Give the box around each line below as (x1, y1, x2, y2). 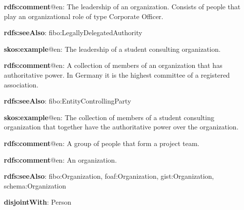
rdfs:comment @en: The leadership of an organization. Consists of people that (4, 1, 241, 11)
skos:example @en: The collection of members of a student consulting (4, 112, 214, 122)
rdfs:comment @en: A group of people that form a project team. (4, 138, 200, 148)
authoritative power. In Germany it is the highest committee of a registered (4, 69, 230, 80)
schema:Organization (4, 180, 66, 190)
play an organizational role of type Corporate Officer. (4, 11, 163, 21)
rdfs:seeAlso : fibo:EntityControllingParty (4, 96, 131, 106)
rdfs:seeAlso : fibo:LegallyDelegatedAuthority (4, 27, 142, 38)
